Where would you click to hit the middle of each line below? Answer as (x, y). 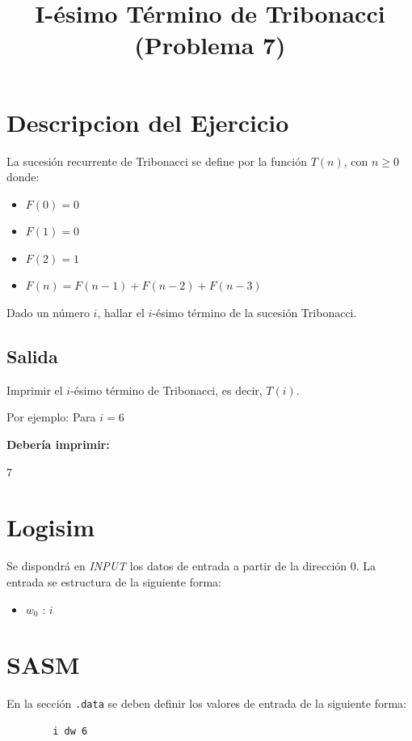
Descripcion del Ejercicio (148, 122)
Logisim (50, 527)
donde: (23, 177)
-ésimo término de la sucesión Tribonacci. (254, 313)
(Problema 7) (210, 45)
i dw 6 (70, 731)
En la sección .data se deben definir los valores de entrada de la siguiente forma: (207, 703)
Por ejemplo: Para (51, 417)
